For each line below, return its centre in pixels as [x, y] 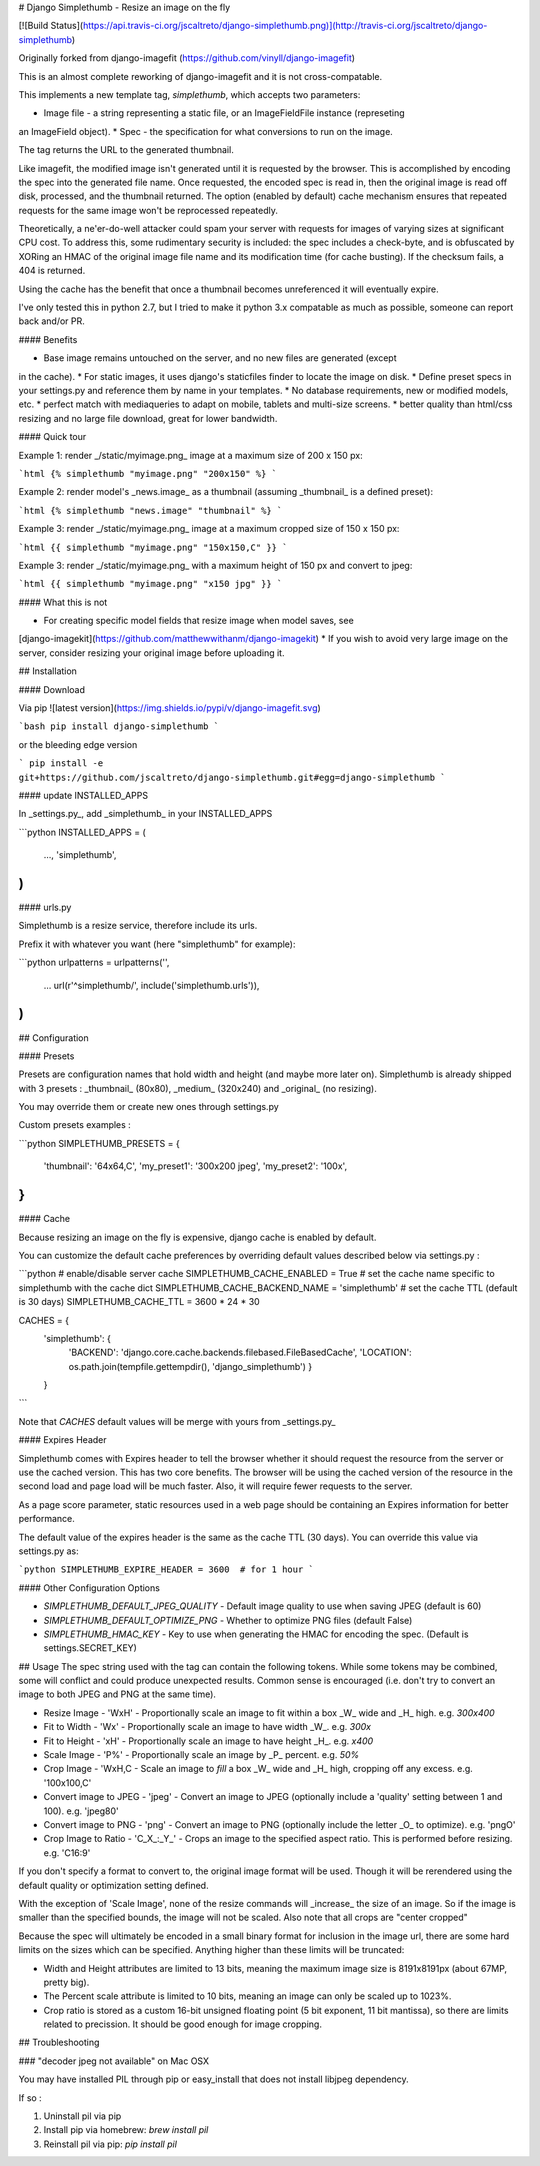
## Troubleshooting [59, 2042]
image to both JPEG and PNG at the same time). [117, 1694]
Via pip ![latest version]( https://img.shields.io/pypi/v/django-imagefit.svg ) [170, 708]
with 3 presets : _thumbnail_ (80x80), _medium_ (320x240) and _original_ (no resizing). [197, 1088]
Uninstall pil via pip [82, 2116]
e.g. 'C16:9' [67, 1852]
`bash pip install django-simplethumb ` [119, 726]
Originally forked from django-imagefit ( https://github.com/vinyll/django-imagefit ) [186, 58]
